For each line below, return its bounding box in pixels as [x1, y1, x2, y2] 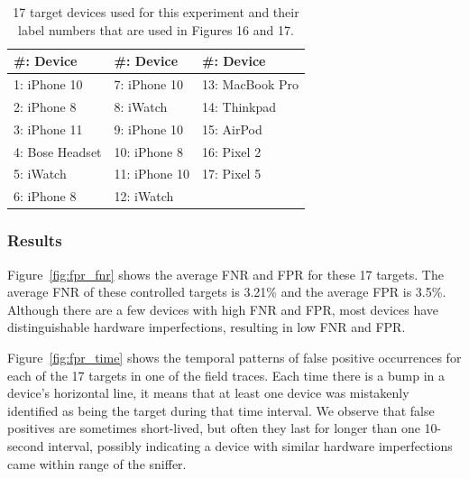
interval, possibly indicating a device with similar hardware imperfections [48, 436, 453, 455]
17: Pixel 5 [201, 164, 262, 183]
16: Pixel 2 [201, 142, 262, 161]
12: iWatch [114, 187, 174, 206]
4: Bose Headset [14, 142, 102, 161]
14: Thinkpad [201, 97, 277, 115]
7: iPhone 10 [114, 75, 183, 94]
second [7, 436, 44, 455]
